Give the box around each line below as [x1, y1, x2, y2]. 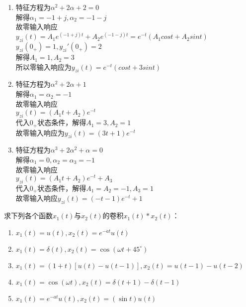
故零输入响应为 [15, 127, 65, 138]
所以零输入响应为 [15, 61, 72, 72]
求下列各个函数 [4, 210, 53, 221]
